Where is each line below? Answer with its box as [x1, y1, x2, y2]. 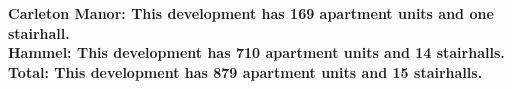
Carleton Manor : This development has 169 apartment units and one [8, 3, 494, 23]
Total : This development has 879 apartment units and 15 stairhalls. [8, 61, 483, 82]
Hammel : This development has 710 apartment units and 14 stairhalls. [8, 42, 505, 63]
